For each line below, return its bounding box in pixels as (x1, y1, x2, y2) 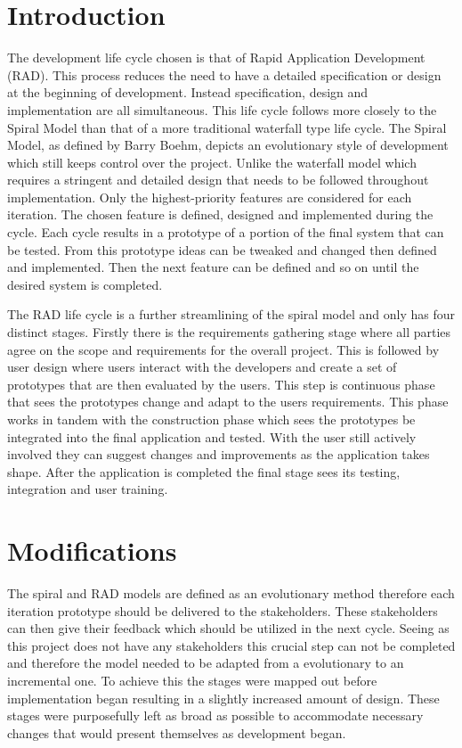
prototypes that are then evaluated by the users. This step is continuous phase (7, 374, 435, 393)
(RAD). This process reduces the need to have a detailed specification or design (7, 65, 442, 84)
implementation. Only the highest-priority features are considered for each (7, 187, 412, 206)
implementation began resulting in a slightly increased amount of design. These (7, 688, 440, 707)
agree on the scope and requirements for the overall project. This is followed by (7, 340, 440, 358)
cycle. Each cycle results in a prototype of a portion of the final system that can (7, 223, 444, 242)
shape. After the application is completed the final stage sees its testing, (7, 462, 401, 481)
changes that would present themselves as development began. (7, 723, 346, 742)
